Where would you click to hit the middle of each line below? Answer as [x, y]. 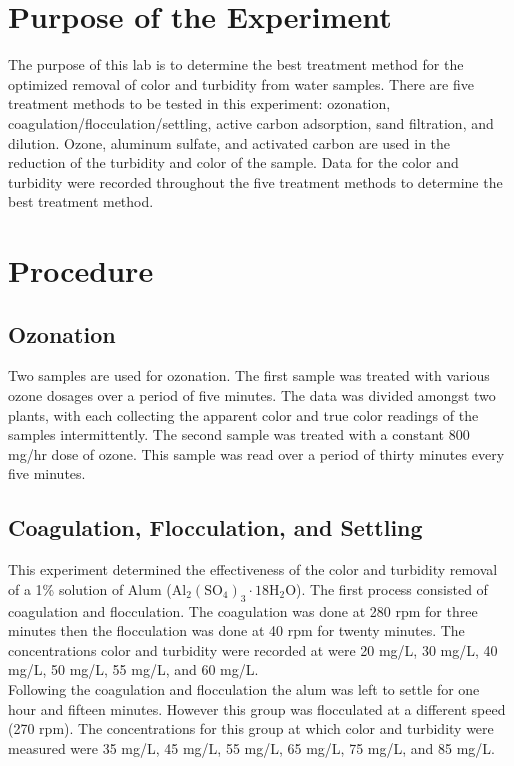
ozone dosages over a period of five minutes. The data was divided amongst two [252, 395]
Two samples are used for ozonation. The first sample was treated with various [249, 375]
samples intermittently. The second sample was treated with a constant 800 [239, 434]
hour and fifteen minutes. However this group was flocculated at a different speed [257, 708]
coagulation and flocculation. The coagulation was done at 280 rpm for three [243, 610]
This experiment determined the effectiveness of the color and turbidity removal [253, 569]
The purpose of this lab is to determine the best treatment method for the [236, 64]
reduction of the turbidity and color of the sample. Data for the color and [233, 162]
